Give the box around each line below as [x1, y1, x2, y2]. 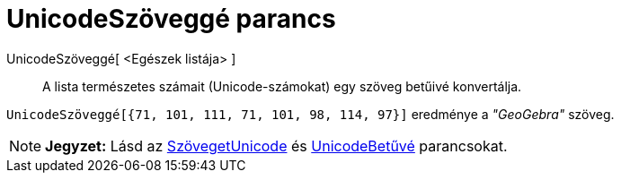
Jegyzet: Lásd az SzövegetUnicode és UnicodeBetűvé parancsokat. [45, 136, 508, 155]
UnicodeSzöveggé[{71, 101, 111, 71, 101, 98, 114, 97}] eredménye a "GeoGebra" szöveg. [6, 106, 615, 122]
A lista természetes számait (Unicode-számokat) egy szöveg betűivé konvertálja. [42, 78, 522, 94]
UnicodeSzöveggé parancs [6, 4, 336, 34]
